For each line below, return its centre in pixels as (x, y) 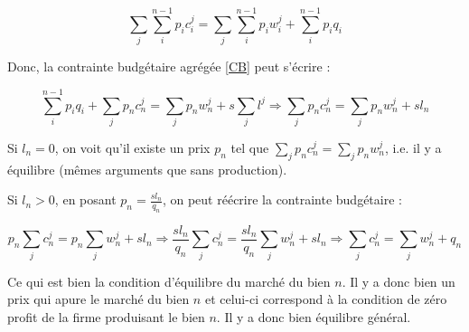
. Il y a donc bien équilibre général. (314, 317)
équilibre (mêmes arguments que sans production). (147, 169)
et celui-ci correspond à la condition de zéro (326, 299)
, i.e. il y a (413, 147)
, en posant (85, 199)
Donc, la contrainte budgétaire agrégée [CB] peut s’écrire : (169, 66)
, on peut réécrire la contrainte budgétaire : (282, 199)
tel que (250, 147)
